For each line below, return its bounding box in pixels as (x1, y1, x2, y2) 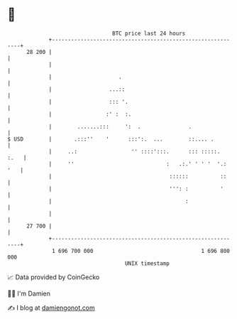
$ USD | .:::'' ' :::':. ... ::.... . (7, 135, 214, 143)
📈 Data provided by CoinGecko (7, 273, 100, 281)
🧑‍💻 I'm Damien (7, 289, 51, 298)
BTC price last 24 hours (112, 30, 186, 37)
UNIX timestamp (124, 259, 170, 267)
